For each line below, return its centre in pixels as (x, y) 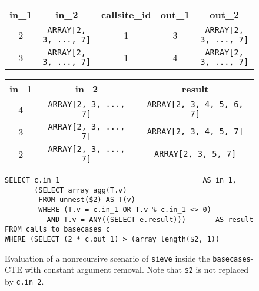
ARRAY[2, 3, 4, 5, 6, (195, 104)
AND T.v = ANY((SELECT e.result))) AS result (150, 219)
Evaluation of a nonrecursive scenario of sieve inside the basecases (128, 258)
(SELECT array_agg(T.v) (81, 190)
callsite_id (126, 14)
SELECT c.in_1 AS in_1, (121, 180)
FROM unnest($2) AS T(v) (87, 200)
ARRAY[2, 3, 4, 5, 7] (195, 131)
